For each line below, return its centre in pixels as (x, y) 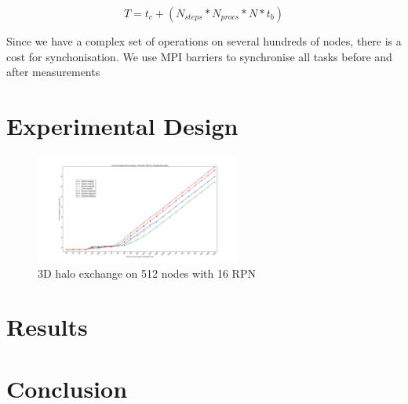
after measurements (53, 72)
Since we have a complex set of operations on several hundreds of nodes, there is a (204, 41)
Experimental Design (122, 125)
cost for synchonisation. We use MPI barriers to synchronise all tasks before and (199, 56)
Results (47, 327)
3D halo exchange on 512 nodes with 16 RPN (147, 273)
